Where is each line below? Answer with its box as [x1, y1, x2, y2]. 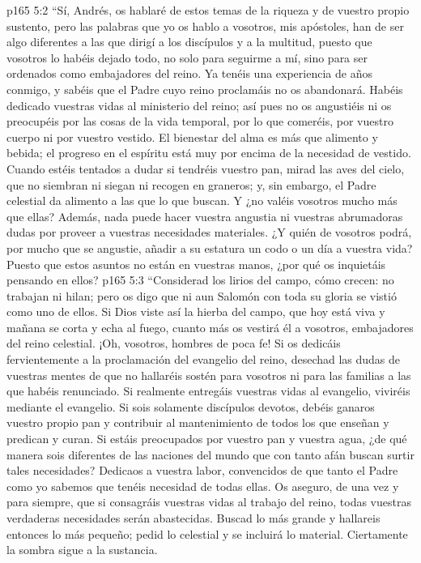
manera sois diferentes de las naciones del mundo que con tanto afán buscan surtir [6, 446, 415, 463]
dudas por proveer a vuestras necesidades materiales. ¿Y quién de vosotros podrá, [6, 224, 412, 241]
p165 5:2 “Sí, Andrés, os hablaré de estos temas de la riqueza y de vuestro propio [6, 2, 410, 18]
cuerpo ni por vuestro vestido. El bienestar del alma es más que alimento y [6, 128, 378, 145]
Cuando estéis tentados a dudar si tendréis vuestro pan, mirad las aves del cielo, [6, 160, 405, 177]
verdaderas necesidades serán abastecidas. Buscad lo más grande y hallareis [6, 510, 381, 526]
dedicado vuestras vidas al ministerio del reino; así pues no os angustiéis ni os [6, 96, 392, 113]
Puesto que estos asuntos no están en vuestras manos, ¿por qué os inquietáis [6, 255, 386, 272]
